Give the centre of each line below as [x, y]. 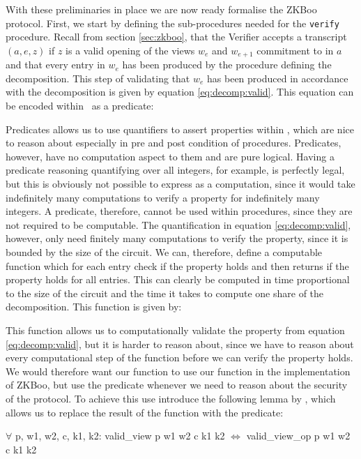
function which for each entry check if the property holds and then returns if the [177, 265]
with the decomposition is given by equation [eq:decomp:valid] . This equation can [180, 92]
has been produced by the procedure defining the [227, 65]
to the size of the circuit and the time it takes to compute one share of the [165, 293]
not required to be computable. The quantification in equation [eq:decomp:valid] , [178, 224]
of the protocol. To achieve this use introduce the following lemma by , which [171, 398]
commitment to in [295, 50]
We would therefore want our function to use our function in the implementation [178, 371]
